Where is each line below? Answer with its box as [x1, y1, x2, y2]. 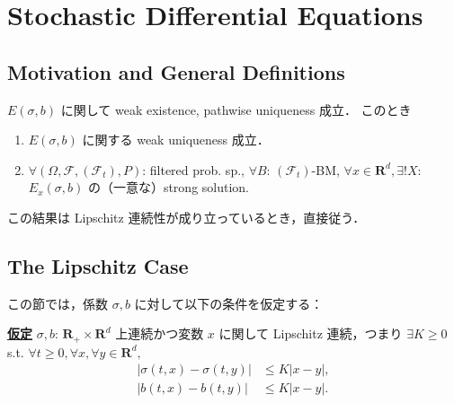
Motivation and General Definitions [7, 57, 345, 85]
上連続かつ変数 [115, 324, 204, 343]
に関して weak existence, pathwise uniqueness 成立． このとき [60, 100, 412, 118]
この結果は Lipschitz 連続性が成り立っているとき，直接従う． [7, 207, 366, 226]
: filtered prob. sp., [142, 160, 245, 179]
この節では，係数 [7, 293, 108, 312]
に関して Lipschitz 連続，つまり [218, 324, 403, 343]
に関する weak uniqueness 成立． [82, 130, 270, 149]
